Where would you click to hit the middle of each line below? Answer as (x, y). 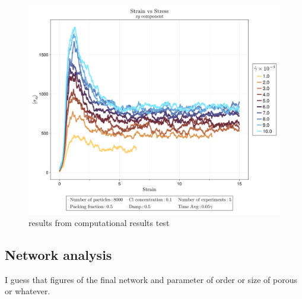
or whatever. (28, 291)
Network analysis (58, 254)
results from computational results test (99, 222)
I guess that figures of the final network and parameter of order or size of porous (151, 279)
